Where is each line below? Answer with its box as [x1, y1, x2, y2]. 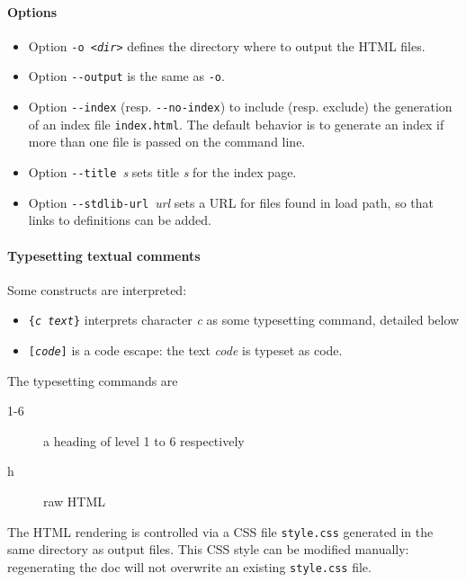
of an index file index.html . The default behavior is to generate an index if [28, 114, 444, 133]
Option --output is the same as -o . [28, 67, 225, 85]
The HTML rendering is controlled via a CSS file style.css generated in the [7, 522, 434, 541]
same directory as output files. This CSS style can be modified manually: [7, 540, 409, 559]
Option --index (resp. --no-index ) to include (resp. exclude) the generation [28, 97, 453, 116]
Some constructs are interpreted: [7, 280, 187, 299]
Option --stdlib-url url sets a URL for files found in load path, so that [28, 193, 434, 211]
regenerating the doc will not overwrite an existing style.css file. [7, 557, 372, 576]
